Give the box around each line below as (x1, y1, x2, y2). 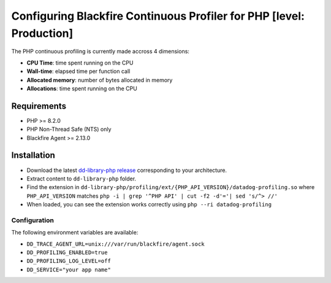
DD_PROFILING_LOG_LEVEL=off (26, 258, 112, 265)
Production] (11, 26, 74, 40)
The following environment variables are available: (11, 229, 139, 236)
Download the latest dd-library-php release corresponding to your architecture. (26, 166, 227, 174)
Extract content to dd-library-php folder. (26, 175, 137, 182)
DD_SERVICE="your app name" (26, 266, 112, 273)
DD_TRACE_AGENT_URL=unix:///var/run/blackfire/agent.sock (26, 240, 205, 247)
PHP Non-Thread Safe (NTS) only (26, 126, 112, 133)
